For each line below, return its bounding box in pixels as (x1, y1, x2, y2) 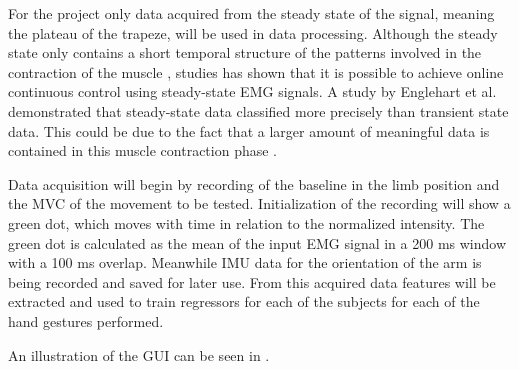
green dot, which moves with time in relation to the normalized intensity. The (8, 212, 485, 233)
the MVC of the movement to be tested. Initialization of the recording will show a (8, 193, 511, 214)
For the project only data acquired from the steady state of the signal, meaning (8, 3, 495, 23)
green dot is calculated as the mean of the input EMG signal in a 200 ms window (8, 232, 507, 253)
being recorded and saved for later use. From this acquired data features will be (8, 271, 496, 292)
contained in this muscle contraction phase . (8, 140, 277, 161)
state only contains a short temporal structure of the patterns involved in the (8, 42, 482, 63)
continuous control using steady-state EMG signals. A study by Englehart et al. (8, 81, 497, 102)
